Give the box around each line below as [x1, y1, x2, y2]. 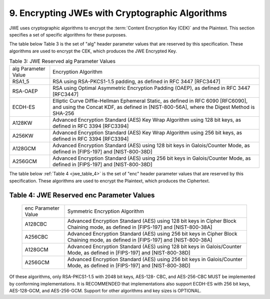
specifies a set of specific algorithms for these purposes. [9, 31, 127, 37]
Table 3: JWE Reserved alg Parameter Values [9, 58, 116, 65]
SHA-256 [52, 110, 74, 117]
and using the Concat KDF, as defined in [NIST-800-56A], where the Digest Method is [52, 104, 255, 111]
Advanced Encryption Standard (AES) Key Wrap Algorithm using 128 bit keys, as [52, 116, 241, 123]
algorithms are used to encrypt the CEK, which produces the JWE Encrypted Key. [9, 48, 177, 54]
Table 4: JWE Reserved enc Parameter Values [9, 191, 155, 199]
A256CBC [24, 234, 48, 241]
